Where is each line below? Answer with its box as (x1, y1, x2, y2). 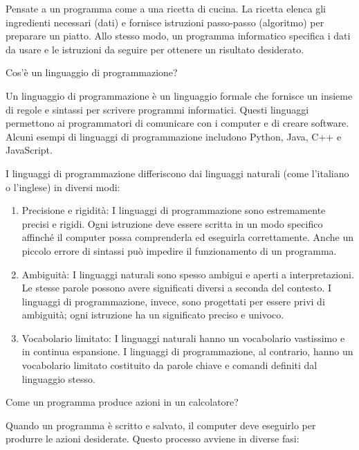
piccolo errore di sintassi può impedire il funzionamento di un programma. (21, 243, 337, 258)
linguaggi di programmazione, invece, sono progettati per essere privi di (21, 294, 325, 308)
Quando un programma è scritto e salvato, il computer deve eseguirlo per (6, 417, 316, 432)
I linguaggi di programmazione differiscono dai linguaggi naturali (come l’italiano (6, 165, 349, 180)
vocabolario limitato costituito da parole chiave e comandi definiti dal (21, 358, 317, 372)
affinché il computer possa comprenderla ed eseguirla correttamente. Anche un (21, 230, 353, 244)
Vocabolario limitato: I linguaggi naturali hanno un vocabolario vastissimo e (21, 330, 345, 345)
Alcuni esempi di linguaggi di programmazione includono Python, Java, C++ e (6, 129, 342, 143)
